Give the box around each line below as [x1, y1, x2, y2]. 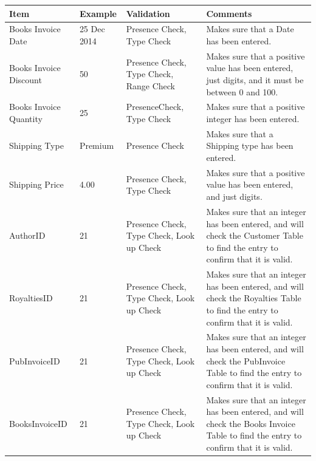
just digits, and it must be [206, 73, 304, 86]
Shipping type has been [206, 139, 294, 152]
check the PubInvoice [206, 354, 286, 367]
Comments [206, 7, 252, 19]
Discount [9, 73, 42, 86]
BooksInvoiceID [9, 417, 67, 429]
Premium [79, 139, 114, 152]
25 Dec [79, 22, 105, 35]
